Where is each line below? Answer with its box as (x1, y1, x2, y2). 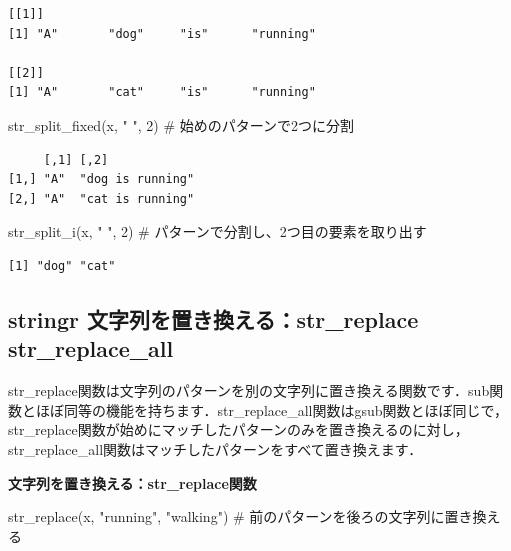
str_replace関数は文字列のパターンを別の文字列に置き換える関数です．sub (8, 380, 490, 401)
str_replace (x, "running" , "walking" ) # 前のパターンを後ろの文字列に (8, 506, 445, 527)
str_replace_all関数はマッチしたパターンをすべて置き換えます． (8, 438, 423, 459)
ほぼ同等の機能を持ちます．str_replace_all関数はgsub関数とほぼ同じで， (35, 399, 509, 420)
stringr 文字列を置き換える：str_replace (8, 303, 419, 334)
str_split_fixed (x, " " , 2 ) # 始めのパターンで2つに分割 (8, 114, 354, 135)
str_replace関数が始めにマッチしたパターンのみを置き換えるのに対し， (8, 419, 469, 440)
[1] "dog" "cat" (8, 258, 116, 273)
